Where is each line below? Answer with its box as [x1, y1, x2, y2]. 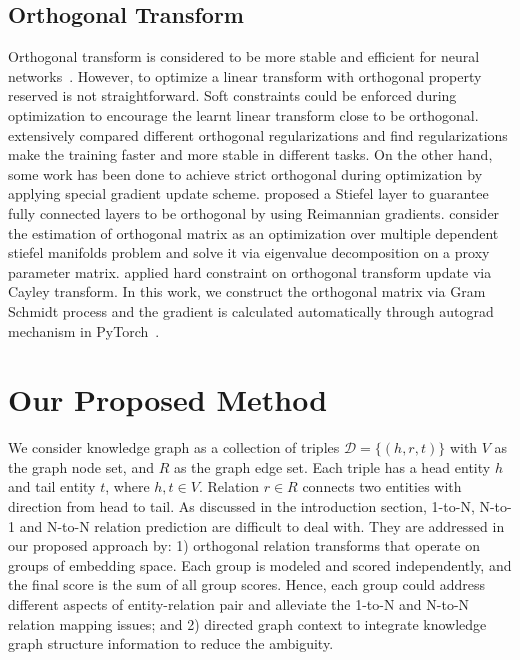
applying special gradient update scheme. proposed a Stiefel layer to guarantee [8, 183, 489, 204]
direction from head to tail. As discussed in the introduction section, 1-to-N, [8, 496, 475, 517]
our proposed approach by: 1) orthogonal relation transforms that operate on [8, 535, 480, 556]
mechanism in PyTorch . [8, 320, 160, 341]
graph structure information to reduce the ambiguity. [8, 633, 334, 654]
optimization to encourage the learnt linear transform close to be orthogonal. [8, 104, 479, 125]
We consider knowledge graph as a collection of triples [8, 437, 340, 458]
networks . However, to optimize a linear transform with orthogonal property [8, 65, 482, 86]
